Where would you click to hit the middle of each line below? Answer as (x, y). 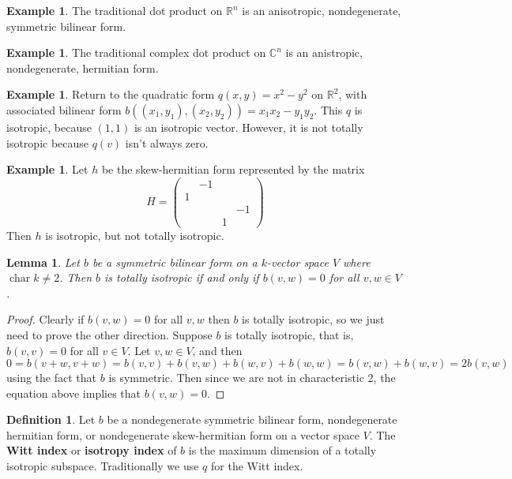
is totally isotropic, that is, (289, 334)
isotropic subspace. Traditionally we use (103, 466)
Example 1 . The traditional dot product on (115, 10)
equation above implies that (74, 393)
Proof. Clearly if (45, 319)
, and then (217, 350)
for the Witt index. (257, 466)
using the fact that (52, 378)
